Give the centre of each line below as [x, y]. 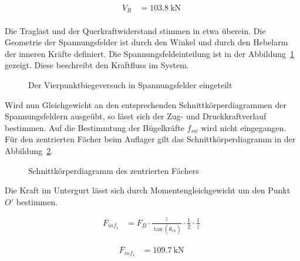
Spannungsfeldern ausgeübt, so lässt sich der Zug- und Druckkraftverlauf [136, 116]
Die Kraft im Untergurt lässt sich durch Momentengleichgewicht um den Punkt [148, 190]
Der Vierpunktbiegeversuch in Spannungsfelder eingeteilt [130, 84]
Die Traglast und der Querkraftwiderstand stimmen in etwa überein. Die [135, 30]
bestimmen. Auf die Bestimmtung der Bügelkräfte [95, 127]
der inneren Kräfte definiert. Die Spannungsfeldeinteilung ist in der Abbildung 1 [149, 53]
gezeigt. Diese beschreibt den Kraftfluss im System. [97, 65]
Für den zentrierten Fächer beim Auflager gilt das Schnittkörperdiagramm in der [150, 139]
